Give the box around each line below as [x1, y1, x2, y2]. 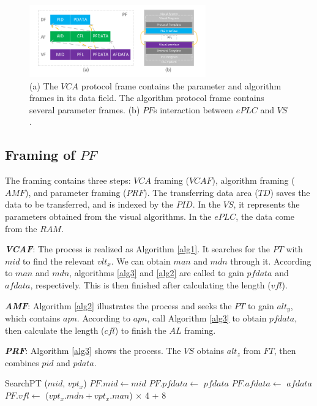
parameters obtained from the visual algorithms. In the [5, 210, 212, 223]
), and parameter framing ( [25, 186, 127, 198]
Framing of [5, 145, 75, 164]
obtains [196, 344, 225, 357]
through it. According [230, 254, 311, 267]
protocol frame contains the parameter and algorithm [81, 79, 282, 92]
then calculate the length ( [5, 323, 105, 336]
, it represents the [233, 198, 300, 211]
